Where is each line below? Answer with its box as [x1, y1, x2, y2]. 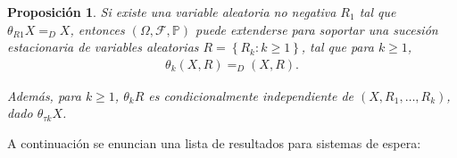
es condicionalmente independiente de [148, 86, 353, 104]
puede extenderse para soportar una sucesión [195, 20, 438, 38]
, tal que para [301, 37, 374, 56]
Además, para [7, 86, 81, 104]
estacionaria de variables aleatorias [7, 37, 199, 56]
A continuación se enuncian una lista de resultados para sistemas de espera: [7, 134, 421, 152]
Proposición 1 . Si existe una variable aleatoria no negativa [7, 3, 337, 21]
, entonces [70, 20, 125, 38]
